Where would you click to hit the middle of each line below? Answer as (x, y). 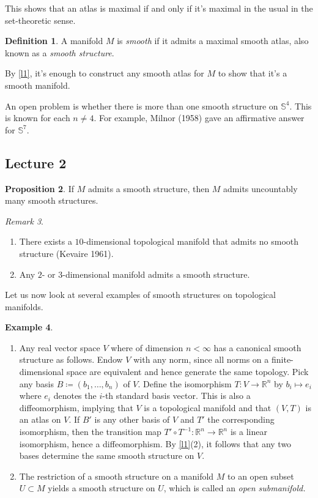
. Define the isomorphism (185, 383)
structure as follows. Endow (71, 359)
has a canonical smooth (257, 347)
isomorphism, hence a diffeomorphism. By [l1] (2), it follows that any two (155, 443)
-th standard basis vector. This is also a (176, 396)
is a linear (249, 432)
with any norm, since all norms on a (201, 359)
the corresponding (241, 419)
